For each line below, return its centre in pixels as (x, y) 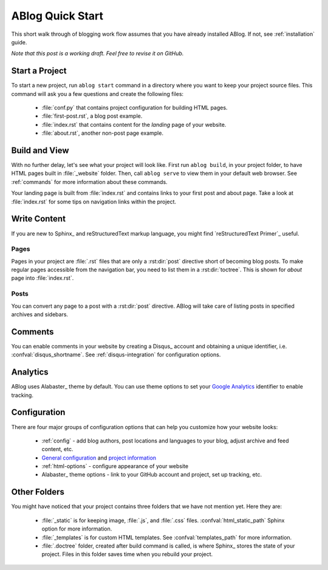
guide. (19, 42)
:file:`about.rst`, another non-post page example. (103, 133)
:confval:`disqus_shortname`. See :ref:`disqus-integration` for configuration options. (116, 355)
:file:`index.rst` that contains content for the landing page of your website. (134, 124)
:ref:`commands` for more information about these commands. (89, 182)
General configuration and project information (99, 458)
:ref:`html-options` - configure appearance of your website (115, 466)
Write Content (39, 219)
